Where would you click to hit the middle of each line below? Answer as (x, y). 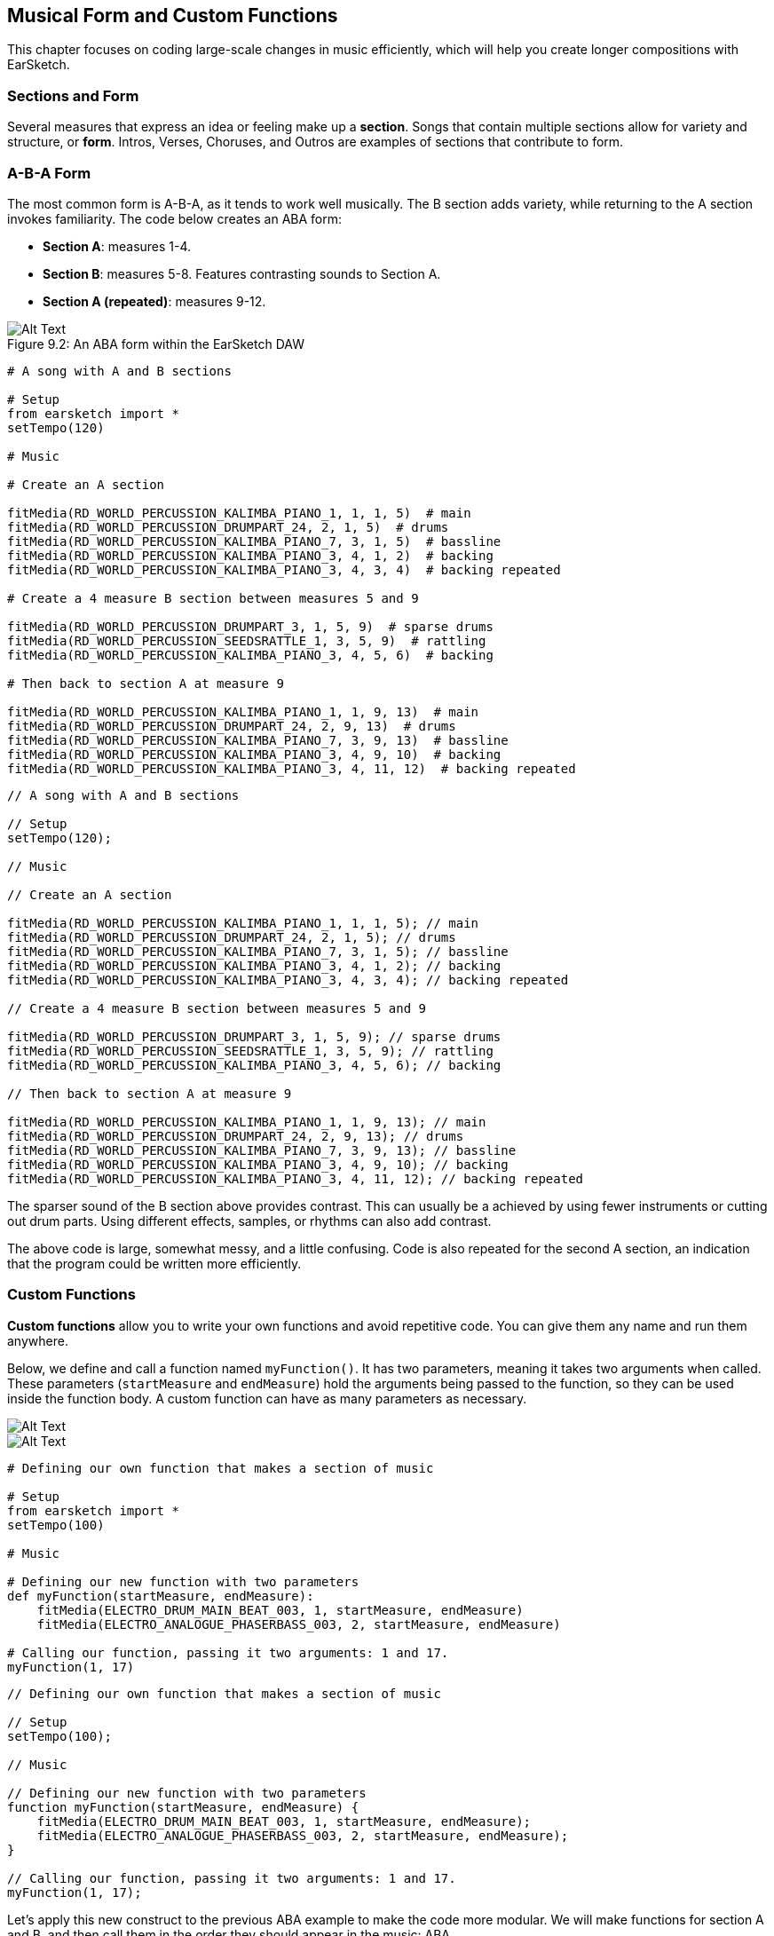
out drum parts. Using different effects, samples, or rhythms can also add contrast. (249, 1221)
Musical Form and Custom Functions (173, 16)
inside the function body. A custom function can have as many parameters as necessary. (267, 1398)
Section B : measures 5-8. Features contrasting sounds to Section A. (242, 273)
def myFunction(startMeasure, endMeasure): (161, 1596)
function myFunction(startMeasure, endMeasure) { (183, 1807)
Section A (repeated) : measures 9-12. (154, 301)
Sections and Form (73, 95)
